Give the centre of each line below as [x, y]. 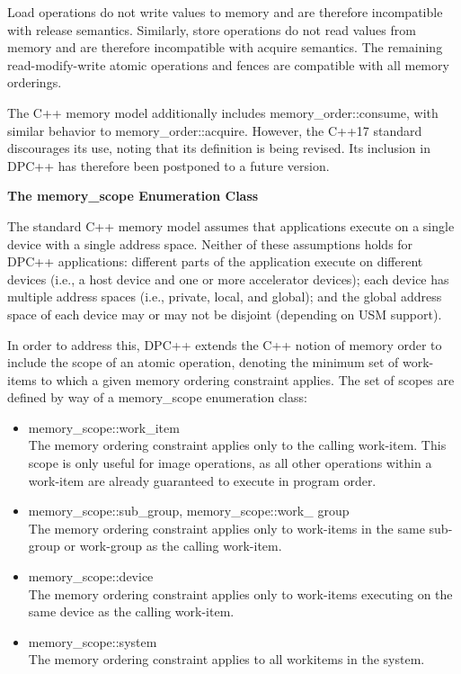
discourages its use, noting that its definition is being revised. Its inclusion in [219, 148]
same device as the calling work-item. [131, 611]
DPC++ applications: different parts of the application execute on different [215, 261]
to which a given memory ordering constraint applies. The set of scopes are [248, 379]
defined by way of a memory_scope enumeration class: [157, 397]
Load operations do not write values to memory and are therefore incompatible [225, 12]
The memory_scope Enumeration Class [133, 196]
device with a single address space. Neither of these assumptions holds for [210, 243]
